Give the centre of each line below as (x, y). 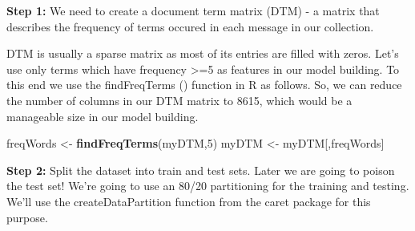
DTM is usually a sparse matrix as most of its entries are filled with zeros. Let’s (203, 53)
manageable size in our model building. (103, 116)
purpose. (27, 217)
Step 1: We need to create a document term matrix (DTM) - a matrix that (193, 10)
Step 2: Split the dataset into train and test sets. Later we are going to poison (201, 170)
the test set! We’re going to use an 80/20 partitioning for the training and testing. (208, 186)
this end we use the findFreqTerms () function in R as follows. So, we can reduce (204, 85)
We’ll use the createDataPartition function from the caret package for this (189, 201)
